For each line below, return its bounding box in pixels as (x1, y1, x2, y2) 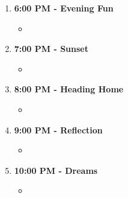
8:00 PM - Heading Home (14, 83, 124, 95)
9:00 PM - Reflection (14, 123, 103, 136)
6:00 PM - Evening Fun (14, 2, 114, 14)
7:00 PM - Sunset (14, 42, 88, 55)
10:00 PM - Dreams (14, 164, 98, 176)
